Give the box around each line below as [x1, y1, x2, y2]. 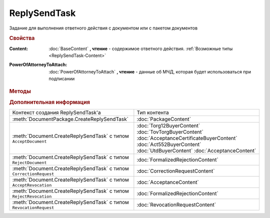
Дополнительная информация [9, 99, 90, 106]
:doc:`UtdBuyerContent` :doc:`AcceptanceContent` [136, 147, 256, 154]
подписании [48, 75, 75, 82]
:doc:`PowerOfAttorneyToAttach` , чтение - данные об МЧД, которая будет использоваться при [48, 68, 251, 74]
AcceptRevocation [12, 182, 52, 188]
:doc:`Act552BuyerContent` [136, 141, 201, 148]
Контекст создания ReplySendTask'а [12, 109, 101, 116]
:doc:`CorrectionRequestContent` [136, 167, 215, 174]
